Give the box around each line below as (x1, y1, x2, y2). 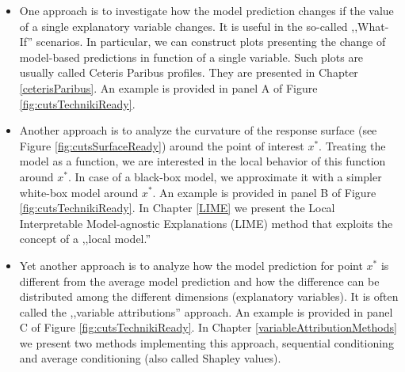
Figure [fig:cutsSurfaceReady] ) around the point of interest (19, 137, 304, 154)
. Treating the (319, 137, 386, 154)
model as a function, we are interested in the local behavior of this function (19, 153, 386, 169)
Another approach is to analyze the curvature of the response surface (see (19, 122, 377, 139)
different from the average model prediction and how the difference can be (19, 272, 380, 289)
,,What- (351, 17, 389, 34)
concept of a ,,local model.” (19, 230, 151, 247)
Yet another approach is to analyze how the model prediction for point (19, 256, 363, 273)
